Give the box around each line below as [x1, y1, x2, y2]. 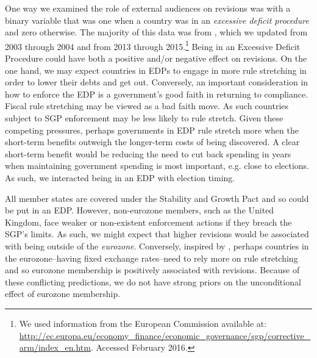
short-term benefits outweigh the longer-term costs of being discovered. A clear [5, 135, 300, 148]
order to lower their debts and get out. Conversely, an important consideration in [5, 76, 308, 88]
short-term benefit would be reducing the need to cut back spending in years [5, 147, 291, 160]
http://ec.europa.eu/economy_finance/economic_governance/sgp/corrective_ [19, 329, 311, 342]
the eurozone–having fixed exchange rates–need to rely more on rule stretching [5, 251, 298, 264]
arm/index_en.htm [19, 341, 91, 354]
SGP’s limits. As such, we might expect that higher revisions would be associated [5, 227, 309, 240]
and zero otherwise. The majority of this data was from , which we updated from [5, 26, 308, 38]
